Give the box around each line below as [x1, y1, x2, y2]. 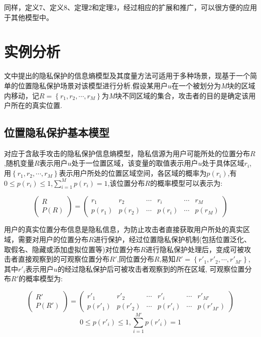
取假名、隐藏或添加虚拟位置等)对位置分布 [4, 244, 141, 254]
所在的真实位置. [11, 100, 62, 110]
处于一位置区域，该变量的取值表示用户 [71, 158, 198, 168]
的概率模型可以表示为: [150, 177, 223, 188]
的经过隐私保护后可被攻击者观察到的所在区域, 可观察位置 [57, 263, 245, 274]
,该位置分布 [107, 177, 145, 188]
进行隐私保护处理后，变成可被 [146, 244, 244, 254]
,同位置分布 [117, 254, 154, 264]
